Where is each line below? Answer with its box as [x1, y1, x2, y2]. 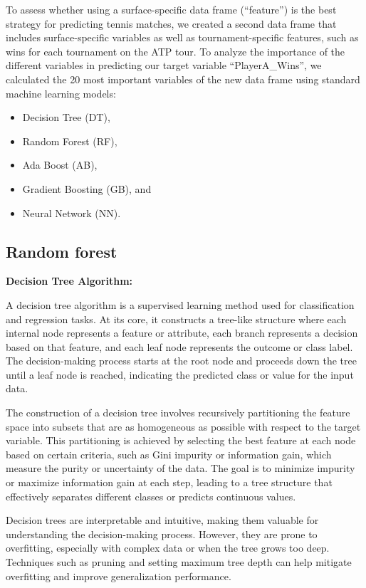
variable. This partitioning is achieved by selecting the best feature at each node [6, 433, 356, 448]
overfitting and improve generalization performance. [6, 568, 231, 583]
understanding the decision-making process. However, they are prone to [6, 526, 318, 541]
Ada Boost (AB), [22, 157, 98, 172]
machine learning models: [6, 85, 116, 100]
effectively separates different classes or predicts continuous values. [6, 488, 296, 503]
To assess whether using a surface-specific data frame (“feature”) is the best [6, 2, 337, 16]
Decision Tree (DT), [22, 110, 110, 125]
